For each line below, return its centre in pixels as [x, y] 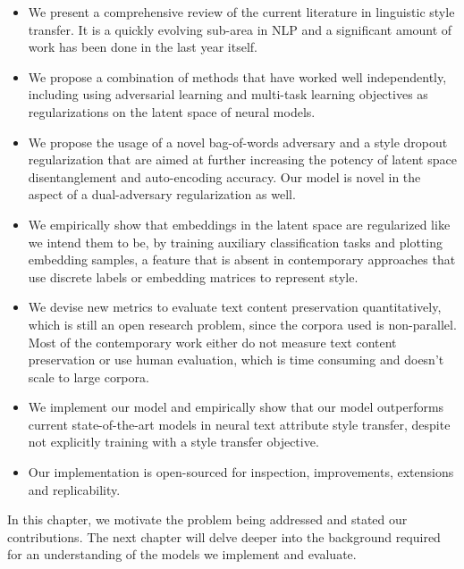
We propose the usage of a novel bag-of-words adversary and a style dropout [238, 142]
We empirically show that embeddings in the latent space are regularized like [239, 224]
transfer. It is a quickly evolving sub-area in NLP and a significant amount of [240, 29]
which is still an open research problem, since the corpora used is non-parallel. [242, 324]
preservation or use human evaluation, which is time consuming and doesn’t [236, 360]
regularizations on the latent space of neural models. [172, 111]
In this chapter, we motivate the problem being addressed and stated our [207, 519]
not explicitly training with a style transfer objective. [173, 442]
